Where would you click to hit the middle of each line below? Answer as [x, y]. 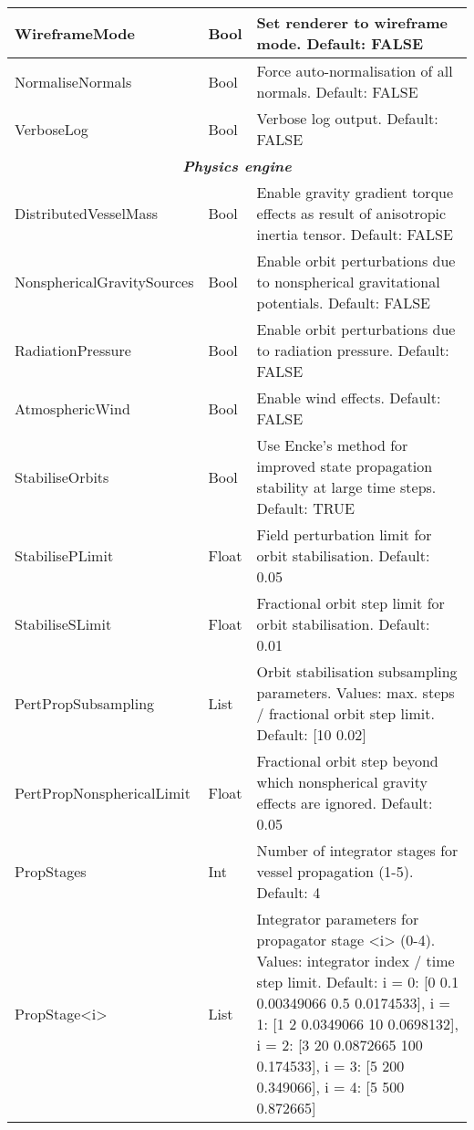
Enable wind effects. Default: [349, 398]
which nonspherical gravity [342, 782]
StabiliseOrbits [62, 476]
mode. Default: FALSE [340, 43]
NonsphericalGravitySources [104, 282]
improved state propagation [345, 466]
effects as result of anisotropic [351, 213]
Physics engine [237, 166]
